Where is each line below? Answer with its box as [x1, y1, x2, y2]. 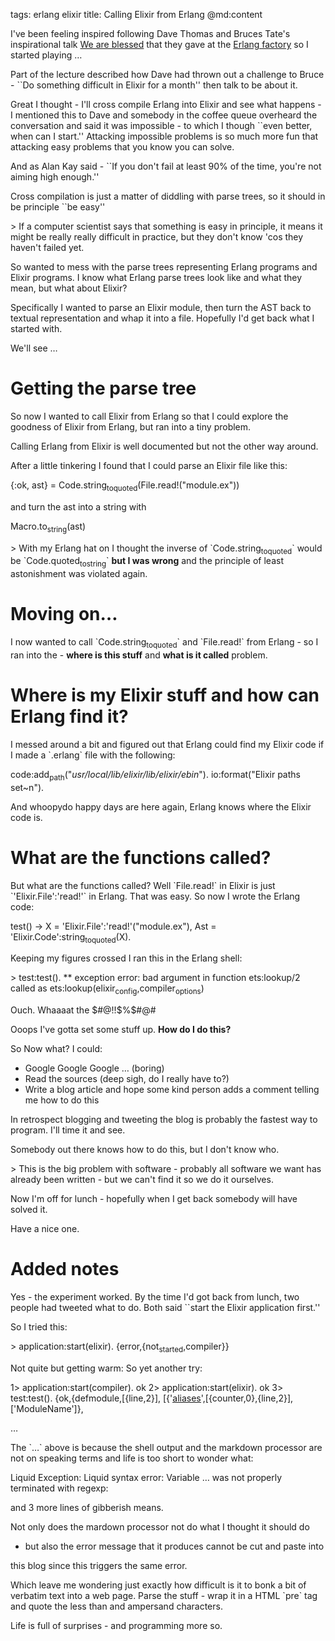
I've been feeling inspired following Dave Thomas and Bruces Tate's [10, 28, 291, 39]
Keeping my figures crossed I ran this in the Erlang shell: [10, 952, 243, 964]
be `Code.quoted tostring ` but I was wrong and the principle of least [10, 555, 284, 569]
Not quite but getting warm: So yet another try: [10, 1362, 203, 1374]
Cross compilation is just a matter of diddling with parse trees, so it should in [10, 190, 326, 202]
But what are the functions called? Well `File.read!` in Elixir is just [10, 879, 276, 891]
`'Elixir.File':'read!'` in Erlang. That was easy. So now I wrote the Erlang [10, 890, 301, 902]
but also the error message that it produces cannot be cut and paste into [24, 1540, 325, 1552]
